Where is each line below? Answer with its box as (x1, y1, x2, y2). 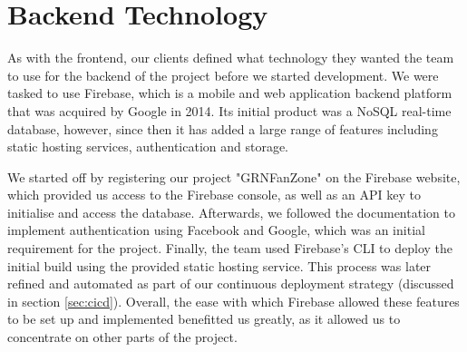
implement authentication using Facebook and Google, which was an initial (7, 220, 425, 240)
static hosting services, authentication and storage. (7, 137, 289, 156)
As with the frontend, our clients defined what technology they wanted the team (7, 48, 454, 67)
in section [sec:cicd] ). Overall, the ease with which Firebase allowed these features (7, 291, 460, 310)
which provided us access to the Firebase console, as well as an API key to (7, 185, 421, 204)
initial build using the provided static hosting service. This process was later (7, 256, 432, 275)
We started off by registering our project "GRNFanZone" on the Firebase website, (7, 167, 461, 186)
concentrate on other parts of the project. (7, 328, 238, 347)
